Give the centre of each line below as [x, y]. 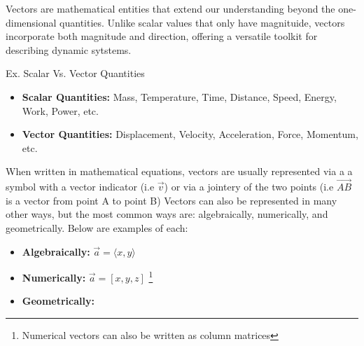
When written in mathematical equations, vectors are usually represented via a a [179, 171]
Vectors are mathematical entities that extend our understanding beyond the [170, 8]
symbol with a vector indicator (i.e [80, 187]
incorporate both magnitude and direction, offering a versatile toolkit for [162, 36]
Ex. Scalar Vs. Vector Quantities [75, 73]
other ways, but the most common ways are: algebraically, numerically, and [167, 214]
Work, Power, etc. [60, 110]
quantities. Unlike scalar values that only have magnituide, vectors [202, 22]
